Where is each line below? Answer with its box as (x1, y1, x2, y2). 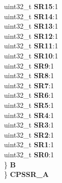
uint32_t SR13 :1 (4, 21, 58, 31)
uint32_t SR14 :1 (4, 11, 58, 21)
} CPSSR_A (4, 169, 49, 179)
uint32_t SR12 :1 (4, 30, 58, 41)
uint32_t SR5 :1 (4, 99, 54, 110)
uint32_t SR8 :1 (4, 70, 54, 81)
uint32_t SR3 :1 (4, 119, 54, 130)
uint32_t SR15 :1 (4, 1, 58, 11)
